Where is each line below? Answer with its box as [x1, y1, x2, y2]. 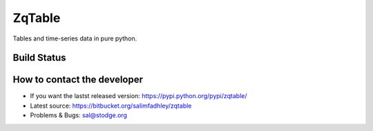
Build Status [12, 52, 66, 64]
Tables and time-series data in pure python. [12, 34, 137, 43]
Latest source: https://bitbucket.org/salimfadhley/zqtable [30, 102, 192, 110]
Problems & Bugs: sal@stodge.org [30, 111, 128, 119]
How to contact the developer [12, 74, 144, 86]
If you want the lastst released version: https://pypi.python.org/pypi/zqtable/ [30, 92, 248, 100]
